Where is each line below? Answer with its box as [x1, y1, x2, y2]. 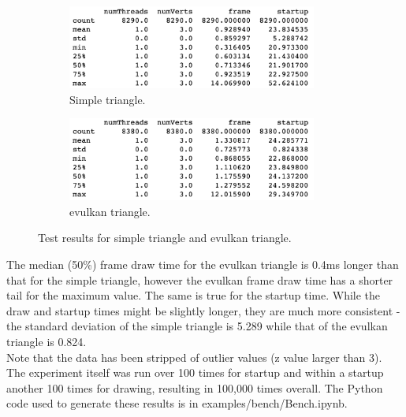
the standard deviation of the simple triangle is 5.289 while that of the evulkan [6, 318, 388, 334]
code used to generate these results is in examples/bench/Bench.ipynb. [6, 395, 348, 411]
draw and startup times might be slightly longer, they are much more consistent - [6, 302, 400, 318]
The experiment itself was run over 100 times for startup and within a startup [6, 364, 384, 381]
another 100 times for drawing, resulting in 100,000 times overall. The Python [6, 379, 383, 396]
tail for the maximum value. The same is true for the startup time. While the [6, 287, 381, 303]
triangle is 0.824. [6, 333, 87, 349]
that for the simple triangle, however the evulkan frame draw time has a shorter [6, 271, 393, 288]
